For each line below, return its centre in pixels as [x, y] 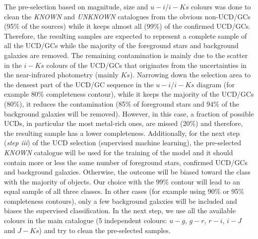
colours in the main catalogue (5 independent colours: [86, 220]
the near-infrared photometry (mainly [61, 75]
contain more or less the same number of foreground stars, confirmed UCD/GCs [126, 162]
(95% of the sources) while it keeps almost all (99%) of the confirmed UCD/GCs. [127, 26]
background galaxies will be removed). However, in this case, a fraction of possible [129, 113]
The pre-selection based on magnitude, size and [76, 6]
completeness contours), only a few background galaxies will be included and [121, 201]
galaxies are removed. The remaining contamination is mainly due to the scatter [126, 55]
